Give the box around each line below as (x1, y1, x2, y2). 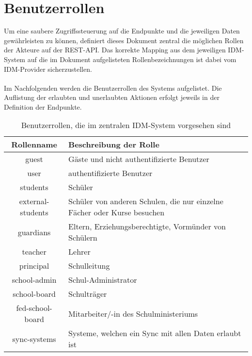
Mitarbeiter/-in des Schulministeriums (68, 307, 198, 319)
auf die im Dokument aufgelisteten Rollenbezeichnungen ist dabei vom (27, 54, 236, 64)
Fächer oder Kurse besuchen (68, 207, 165, 218)
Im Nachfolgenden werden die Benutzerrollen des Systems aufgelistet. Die (4, 82, 222, 93)
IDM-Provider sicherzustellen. (4, 64, 92, 74)
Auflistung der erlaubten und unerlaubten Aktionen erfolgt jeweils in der (4, 92, 220, 102)
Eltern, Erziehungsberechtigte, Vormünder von (68, 221, 226, 232)
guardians (17, 226, 51, 238)
